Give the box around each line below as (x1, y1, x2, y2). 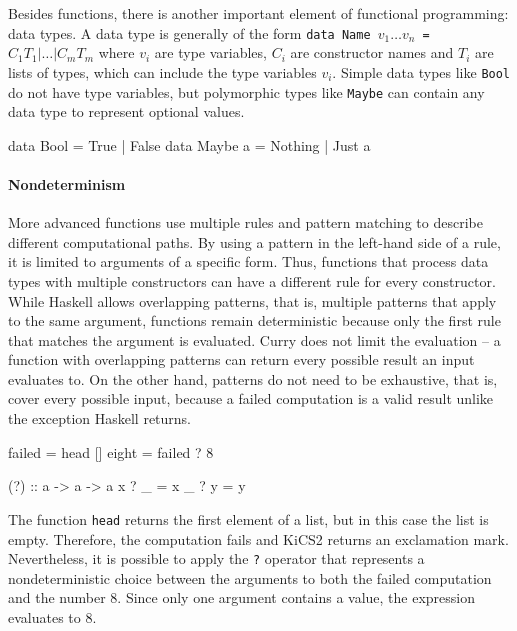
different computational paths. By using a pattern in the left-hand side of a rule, (8, 231, 501, 252)
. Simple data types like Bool (332, 61, 511, 82)
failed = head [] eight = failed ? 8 (8, 441, 214, 462)
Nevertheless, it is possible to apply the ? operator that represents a (8, 548, 425, 569)
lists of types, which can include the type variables (8, 61, 317, 82)
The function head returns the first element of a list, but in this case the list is (8, 508, 489, 529)
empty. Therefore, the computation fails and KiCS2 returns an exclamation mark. (8, 528, 509, 549)
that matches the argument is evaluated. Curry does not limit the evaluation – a (8, 329, 501, 350)
